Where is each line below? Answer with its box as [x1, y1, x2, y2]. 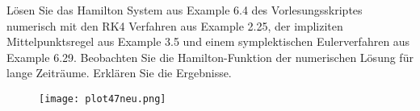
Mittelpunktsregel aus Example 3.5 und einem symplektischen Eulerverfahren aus [6, 33, 410, 50]
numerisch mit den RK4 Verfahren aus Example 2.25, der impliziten [6, 17, 343, 34]
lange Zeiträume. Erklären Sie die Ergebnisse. [6, 64, 232, 81]
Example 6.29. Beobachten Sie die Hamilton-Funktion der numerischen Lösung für [6, 48, 414, 65]
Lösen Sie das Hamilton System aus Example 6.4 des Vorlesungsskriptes [6, 2, 363, 18]
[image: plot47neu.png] [39, 92, 166, 105]
